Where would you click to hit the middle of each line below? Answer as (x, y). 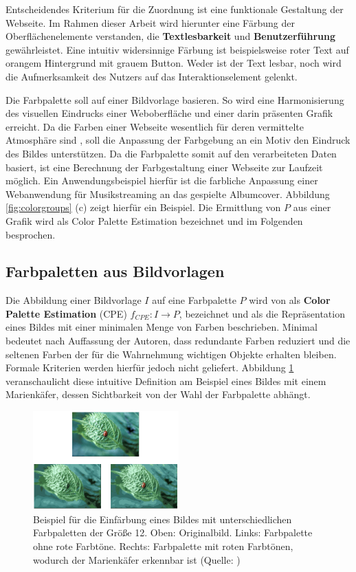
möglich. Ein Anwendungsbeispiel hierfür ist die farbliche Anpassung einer (162, 180)
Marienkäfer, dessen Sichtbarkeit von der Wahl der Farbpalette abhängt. (158, 394)
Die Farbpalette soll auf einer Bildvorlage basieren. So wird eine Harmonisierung (175, 99)
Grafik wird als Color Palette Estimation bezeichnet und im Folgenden (154, 220)
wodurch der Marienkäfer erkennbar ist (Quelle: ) (137, 559)
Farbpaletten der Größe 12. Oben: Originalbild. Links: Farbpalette (173, 532)
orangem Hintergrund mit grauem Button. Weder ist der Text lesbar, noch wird (174, 63)
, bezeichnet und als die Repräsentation (262, 313)
